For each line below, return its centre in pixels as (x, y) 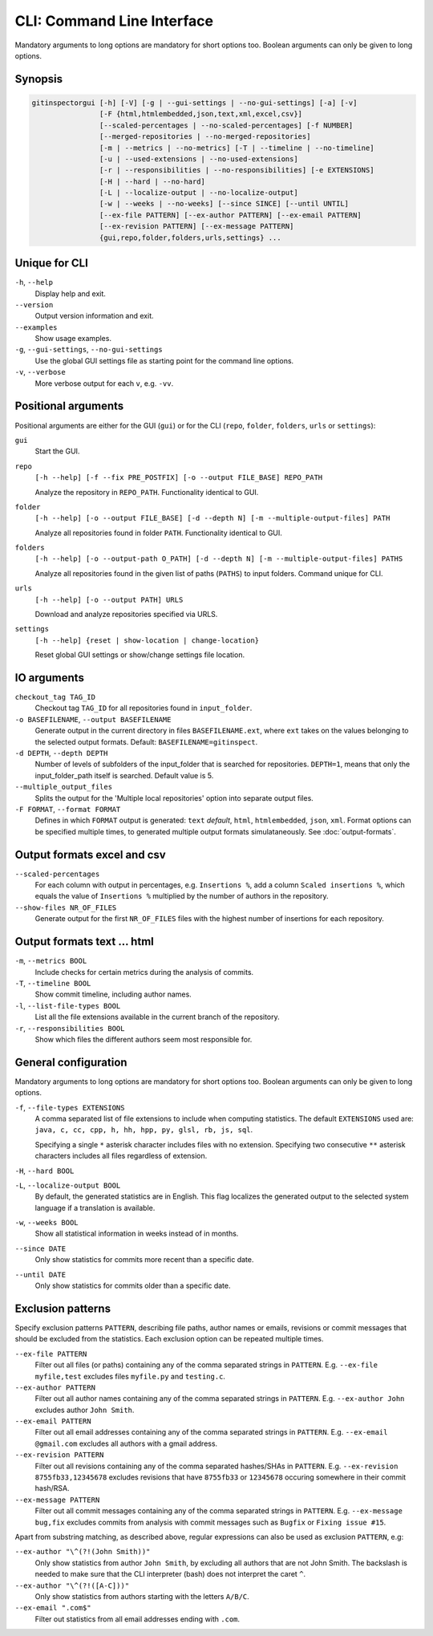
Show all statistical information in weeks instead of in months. (137, 1234)
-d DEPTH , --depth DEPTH (61, 753)
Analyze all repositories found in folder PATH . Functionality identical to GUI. (158, 533)
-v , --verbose (40, 372)
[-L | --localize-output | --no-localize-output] (198, 193)
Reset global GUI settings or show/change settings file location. (140, 655)
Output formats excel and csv (90, 855)
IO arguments (49, 678)
